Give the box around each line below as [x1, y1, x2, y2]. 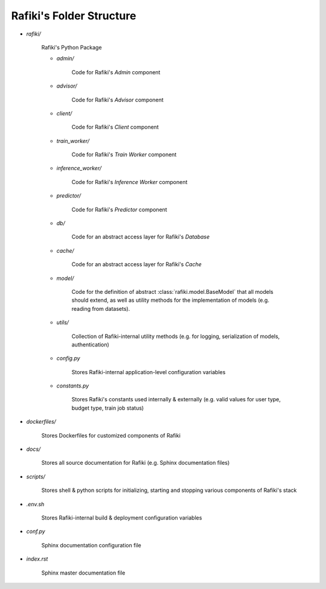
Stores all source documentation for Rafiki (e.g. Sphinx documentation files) [41, 459, 230, 466]
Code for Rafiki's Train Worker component [71, 151, 177, 158]
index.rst [26, 555, 48, 562]
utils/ [56, 319, 69, 326]
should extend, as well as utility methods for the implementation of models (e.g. [71, 296, 270, 304]
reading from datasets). [71, 305, 130, 312]
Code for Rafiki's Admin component [71, 68, 161, 75]
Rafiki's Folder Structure [11, 9, 136, 22]
